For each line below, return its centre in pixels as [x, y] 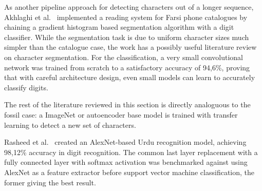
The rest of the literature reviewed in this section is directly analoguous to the [127, 104]
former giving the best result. [50, 182]
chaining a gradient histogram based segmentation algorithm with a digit [119, 27]
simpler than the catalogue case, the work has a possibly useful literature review [130, 47]
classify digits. [26, 87]
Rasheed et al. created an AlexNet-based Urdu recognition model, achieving [125, 142]
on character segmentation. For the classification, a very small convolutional [124, 57]
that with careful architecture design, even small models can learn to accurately [130, 77]
